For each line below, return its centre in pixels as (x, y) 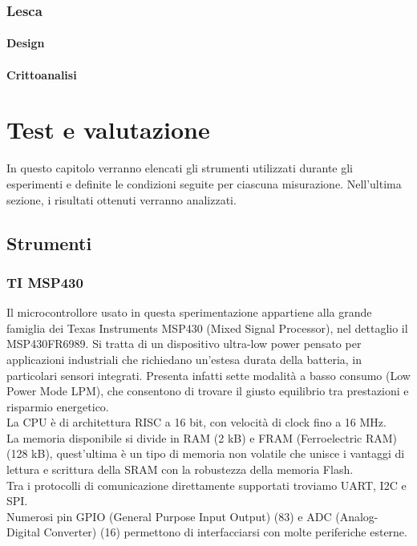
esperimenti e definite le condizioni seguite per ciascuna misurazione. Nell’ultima (204, 183)
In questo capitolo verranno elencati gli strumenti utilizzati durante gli (180, 168)
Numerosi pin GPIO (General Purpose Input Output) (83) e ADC (169, 516)
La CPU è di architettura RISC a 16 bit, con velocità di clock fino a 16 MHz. (196, 422)
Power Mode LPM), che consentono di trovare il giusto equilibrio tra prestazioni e (208, 391)
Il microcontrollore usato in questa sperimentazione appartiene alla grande (189, 312)
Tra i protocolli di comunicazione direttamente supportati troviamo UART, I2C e (206, 485)
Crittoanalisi (42, 74)
